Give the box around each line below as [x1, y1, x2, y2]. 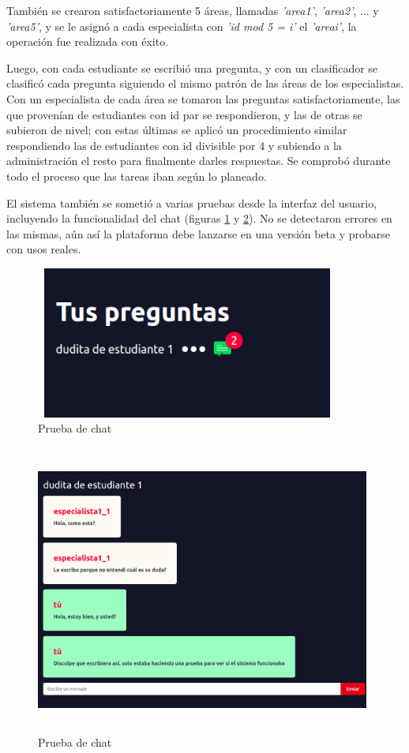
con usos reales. [6, 241, 81, 257]
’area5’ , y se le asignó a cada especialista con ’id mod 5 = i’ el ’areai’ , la [6, 17, 357, 34]
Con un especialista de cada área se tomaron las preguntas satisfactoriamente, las [6, 90, 400, 107]
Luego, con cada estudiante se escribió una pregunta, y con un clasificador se [6, 59, 378, 76]
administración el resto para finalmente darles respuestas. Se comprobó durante [6, 152, 391, 169]
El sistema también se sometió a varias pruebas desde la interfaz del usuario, [6, 194, 377, 211]
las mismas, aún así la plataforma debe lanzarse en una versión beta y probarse [6, 225, 391, 242]
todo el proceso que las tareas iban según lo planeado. [6, 167, 267, 184]
